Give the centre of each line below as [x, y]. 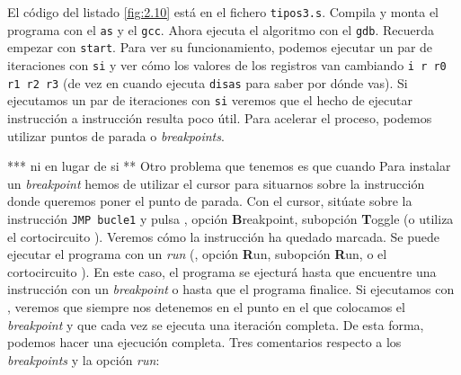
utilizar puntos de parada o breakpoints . [116, 135]
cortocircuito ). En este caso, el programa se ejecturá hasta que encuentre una [222, 271]
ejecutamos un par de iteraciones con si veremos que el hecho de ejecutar [210, 100]
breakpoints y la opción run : [84, 359]
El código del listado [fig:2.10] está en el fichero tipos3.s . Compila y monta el [223, 12]
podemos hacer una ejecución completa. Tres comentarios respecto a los [204, 342]
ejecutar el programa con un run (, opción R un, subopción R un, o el [197, 254]
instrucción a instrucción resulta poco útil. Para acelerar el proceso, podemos [220, 117]
